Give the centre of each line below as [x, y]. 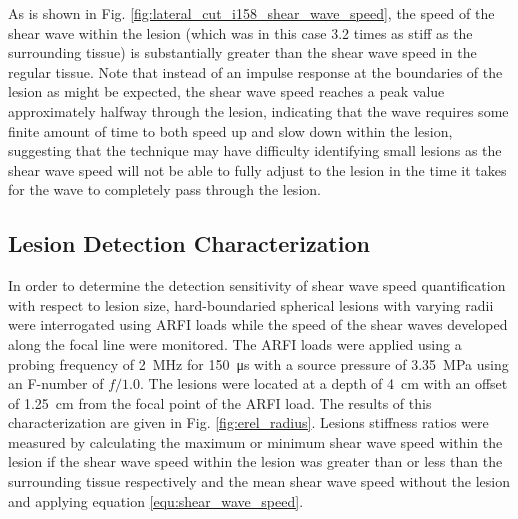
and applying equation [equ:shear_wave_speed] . [156, 500]
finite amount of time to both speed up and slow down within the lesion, [230, 130]
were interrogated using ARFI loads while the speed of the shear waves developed [258, 324]
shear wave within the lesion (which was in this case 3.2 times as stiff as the [240, 32]
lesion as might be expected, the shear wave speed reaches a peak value [226, 91]
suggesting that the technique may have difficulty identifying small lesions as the [255, 150]
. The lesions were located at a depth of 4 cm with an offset [323, 383]
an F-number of [56, 383]
